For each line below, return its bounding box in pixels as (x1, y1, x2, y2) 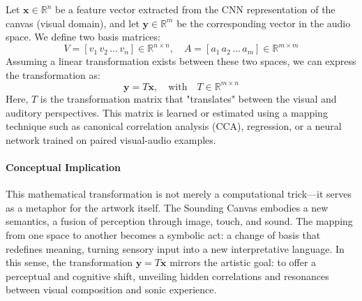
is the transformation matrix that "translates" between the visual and (40, 91, 337, 105)
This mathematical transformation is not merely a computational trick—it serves (6, 186, 352, 201)
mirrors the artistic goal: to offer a (169, 255, 317, 270)
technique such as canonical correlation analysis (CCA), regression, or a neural (6, 119, 342, 133)
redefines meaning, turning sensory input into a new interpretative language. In (6, 241, 345, 256)
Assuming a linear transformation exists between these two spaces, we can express (6, 54, 356, 68)
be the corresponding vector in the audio (176, 15, 351, 30)
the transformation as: (6, 67, 100, 82)
